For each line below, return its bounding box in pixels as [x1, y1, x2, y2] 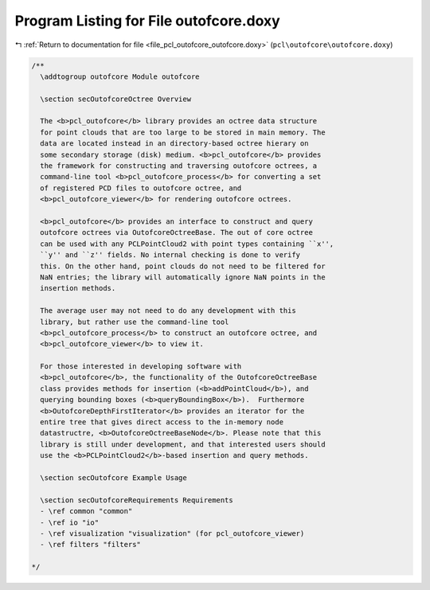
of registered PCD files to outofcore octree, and [40, 183, 242, 193]
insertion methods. [40, 283, 116, 293]
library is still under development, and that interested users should [40, 440, 326, 449]
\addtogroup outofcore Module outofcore [40, 72, 200, 81]
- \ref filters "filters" [40, 540, 141, 549]
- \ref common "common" [40, 506, 133, 516]
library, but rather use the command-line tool [40, 317, 229, 326]
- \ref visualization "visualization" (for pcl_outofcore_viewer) [40, 529, 305, 537]
